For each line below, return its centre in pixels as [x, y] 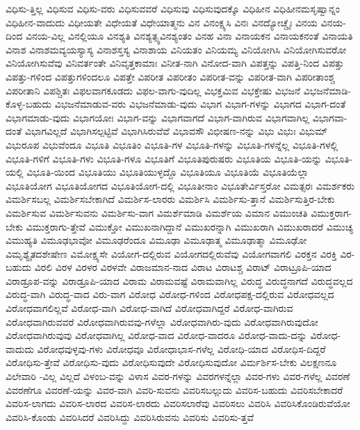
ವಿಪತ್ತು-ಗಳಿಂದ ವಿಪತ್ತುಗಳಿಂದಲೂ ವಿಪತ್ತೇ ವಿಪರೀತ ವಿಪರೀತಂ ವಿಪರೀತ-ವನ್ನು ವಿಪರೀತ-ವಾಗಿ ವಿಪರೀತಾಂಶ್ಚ [170, 76]
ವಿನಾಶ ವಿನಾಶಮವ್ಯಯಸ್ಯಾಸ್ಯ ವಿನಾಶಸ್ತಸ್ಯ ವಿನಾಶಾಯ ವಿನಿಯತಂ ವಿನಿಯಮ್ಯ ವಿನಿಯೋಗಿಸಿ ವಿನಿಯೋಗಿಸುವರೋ [176, 49]
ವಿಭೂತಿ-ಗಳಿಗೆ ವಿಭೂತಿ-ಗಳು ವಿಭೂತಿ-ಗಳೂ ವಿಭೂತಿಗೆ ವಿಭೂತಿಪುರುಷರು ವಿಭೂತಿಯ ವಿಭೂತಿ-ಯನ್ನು [164, 158]
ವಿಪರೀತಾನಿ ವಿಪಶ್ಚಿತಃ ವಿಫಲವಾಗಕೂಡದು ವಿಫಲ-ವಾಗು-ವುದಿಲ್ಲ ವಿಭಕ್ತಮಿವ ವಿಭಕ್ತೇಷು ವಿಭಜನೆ [153, 90]
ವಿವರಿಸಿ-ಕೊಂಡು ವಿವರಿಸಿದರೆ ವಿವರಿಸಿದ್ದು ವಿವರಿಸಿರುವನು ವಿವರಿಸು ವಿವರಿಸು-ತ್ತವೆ [130, 416]
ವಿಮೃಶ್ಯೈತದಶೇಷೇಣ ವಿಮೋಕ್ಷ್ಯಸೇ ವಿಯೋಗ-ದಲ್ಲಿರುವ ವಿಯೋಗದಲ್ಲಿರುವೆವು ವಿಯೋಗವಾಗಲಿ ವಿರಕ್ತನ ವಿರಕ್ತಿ [171, 253]
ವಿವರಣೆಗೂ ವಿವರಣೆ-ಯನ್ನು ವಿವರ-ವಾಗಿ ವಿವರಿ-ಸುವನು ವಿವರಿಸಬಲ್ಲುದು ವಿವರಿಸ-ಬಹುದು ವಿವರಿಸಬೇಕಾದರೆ [174, 389]
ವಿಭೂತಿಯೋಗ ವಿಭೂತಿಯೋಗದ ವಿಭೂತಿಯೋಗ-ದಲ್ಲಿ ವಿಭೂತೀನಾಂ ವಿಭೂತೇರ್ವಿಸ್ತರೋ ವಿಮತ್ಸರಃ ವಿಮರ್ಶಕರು [180, 185]
